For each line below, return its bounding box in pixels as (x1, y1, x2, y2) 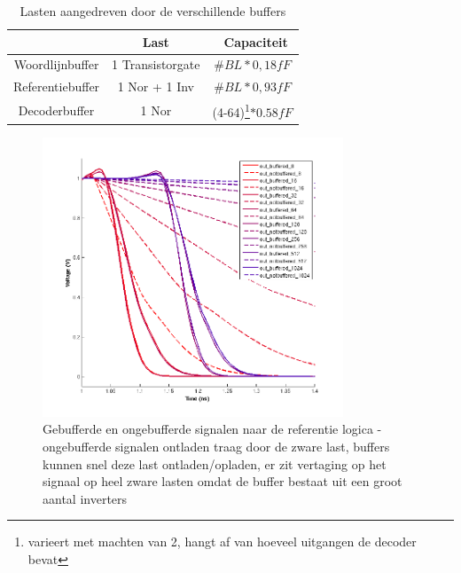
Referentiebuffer (13, 77, 100, 96)
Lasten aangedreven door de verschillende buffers (20, 2, 286, 20)
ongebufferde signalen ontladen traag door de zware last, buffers (43, 437, 390, 456)
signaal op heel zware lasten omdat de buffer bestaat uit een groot (43, 472, 402, 491)
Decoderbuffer (18, 100, 95, 119)
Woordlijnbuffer (13, 55, 99, 74)
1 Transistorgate (112, 55, 200, 74)
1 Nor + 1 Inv (117, 77, 194, 96)
